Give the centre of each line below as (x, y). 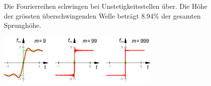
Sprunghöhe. (23, 25)
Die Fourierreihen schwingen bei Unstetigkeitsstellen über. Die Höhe (106, 6)
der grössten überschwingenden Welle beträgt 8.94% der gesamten (102, 15)
